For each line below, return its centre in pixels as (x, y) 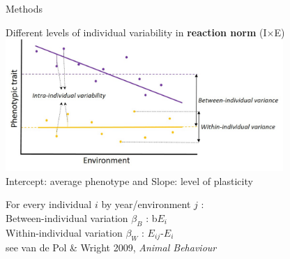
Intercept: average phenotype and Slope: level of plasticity (129, 180)
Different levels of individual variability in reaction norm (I (136, 32)
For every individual (49, 204)
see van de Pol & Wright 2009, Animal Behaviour (111, 247)
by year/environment (146, 204)
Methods (24, 8)
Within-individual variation (64, 232)
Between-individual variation (67, 217)
